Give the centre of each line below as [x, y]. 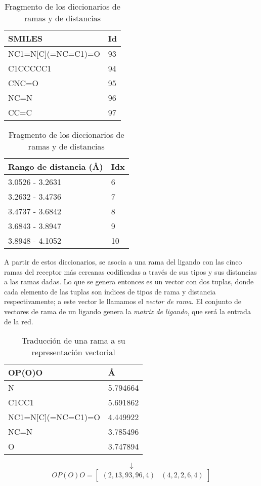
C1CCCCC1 [30, 68]
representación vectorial [73, 352]
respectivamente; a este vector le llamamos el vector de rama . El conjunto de [123, 301]
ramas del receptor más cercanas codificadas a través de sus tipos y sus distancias [130, 271]
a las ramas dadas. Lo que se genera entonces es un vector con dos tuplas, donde [129, 282]
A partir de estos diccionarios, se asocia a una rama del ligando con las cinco [123, 261]
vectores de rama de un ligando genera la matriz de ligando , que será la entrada [127, 311]
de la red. [19, 321]
